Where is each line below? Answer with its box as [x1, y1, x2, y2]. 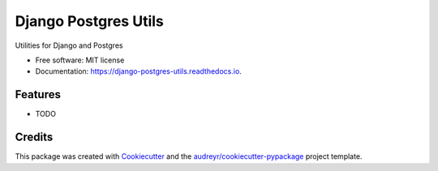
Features [15, 88, 61, 101]
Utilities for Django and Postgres [15, 41, 123, 50]
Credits [15, 130, 54, 144]
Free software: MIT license [35, 55, 125, 65]
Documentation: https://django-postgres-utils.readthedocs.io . [35, 66, 243, 76]
